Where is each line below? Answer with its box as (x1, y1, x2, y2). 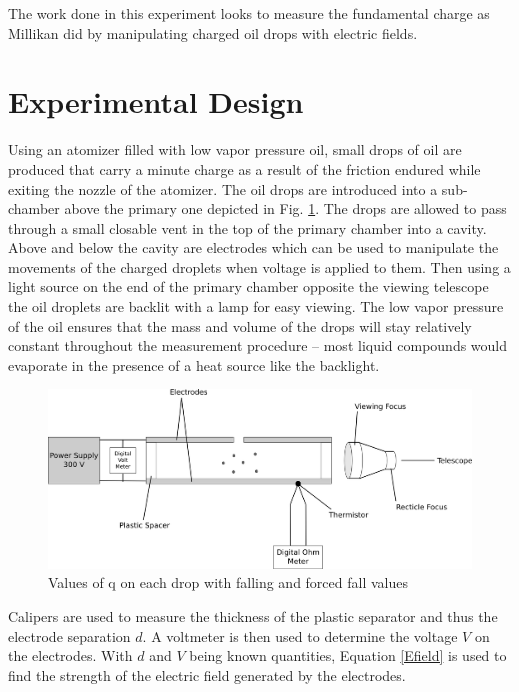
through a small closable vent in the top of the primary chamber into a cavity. (8, 217, 487, 238)
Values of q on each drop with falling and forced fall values (48, 572, 408, 593)
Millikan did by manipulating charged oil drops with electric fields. (8, 22, 418, 43)
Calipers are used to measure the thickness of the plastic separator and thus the (8, 606, 498, 627)
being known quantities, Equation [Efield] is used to (189, 645, 507, 666)
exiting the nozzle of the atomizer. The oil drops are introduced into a (8, 178, 438, 199)
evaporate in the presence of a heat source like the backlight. (8, 354, 380, 375)
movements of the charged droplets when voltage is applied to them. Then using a (8, 256, 511, 277)
